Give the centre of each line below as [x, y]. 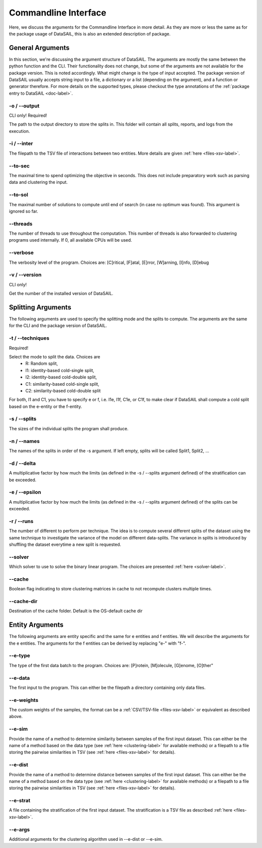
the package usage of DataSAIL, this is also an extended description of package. [90, 33]
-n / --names [24, 441]
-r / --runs [21, 521]
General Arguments [39, 48]
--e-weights [24, 700]
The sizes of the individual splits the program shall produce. [69, 428]
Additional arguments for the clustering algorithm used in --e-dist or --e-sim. [86, 839]
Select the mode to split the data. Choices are [55, 357]
